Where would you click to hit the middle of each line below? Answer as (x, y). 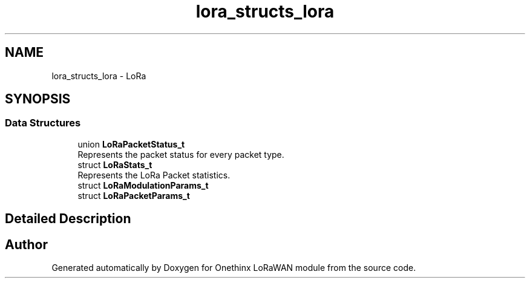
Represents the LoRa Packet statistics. (154, 175)
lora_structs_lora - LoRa (99, 76)
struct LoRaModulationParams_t (143, 185)
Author (26, 244)
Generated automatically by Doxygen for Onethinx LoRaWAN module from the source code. (234, 268)
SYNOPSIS (38, 99)
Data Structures (43, 123)
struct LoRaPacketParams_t (134, 195)
